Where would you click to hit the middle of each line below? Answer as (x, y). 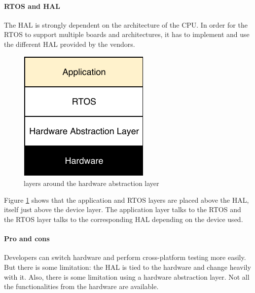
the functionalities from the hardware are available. (81, 286)
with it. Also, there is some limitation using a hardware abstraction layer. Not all (127, 276)
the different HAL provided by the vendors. (70, 44)
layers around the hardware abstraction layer (91, 183)
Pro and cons (27, 238)
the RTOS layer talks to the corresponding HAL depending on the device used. (124, 219)
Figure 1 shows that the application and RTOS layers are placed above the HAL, (127, 200)
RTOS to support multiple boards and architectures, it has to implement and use (127, 34)
